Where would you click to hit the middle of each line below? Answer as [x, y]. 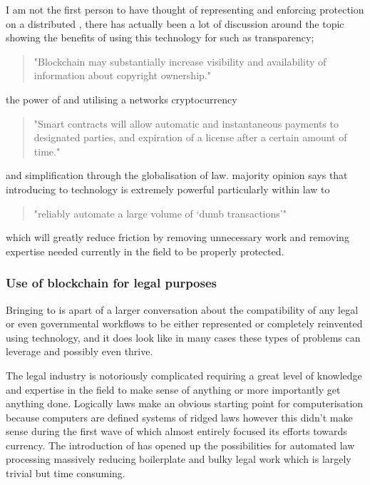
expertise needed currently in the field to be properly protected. [145, 251]
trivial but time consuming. [66, 473]
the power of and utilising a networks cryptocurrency [122, 99]
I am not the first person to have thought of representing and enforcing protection [185, 9]
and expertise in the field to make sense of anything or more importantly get [173, 389]
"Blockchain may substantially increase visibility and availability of [180, 61]
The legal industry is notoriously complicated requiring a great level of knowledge [184, 375]
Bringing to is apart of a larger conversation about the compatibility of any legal [182, 309]
